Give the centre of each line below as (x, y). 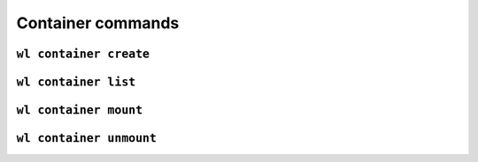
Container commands (98, 23)
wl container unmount (86, 138)
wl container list (76, 82)
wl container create (83, 54)
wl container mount (80, 110)
